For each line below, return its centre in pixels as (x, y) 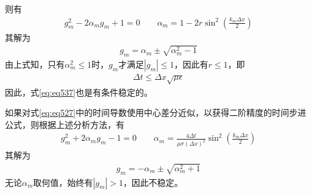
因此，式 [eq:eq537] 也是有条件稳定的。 (79, 92)
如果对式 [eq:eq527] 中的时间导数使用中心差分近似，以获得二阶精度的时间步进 (155, 112)
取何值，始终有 (63, 182)
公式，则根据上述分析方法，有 (65, 124)
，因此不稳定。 (153, 182)
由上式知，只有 (35, 64)
